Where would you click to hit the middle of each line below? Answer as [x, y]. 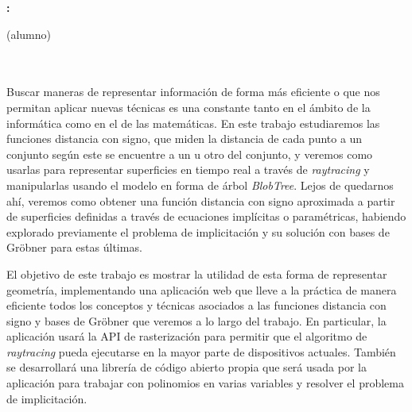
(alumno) [29, 34]
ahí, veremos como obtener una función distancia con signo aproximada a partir [201, 200]
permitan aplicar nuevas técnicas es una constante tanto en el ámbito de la [189, 107]
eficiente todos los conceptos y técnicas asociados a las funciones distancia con [196, 305]
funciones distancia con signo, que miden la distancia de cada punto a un [185, 139]
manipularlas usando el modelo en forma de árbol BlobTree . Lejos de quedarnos [200, 185]
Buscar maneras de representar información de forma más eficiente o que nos [193, 92]
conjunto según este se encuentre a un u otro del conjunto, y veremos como [190, 154]
